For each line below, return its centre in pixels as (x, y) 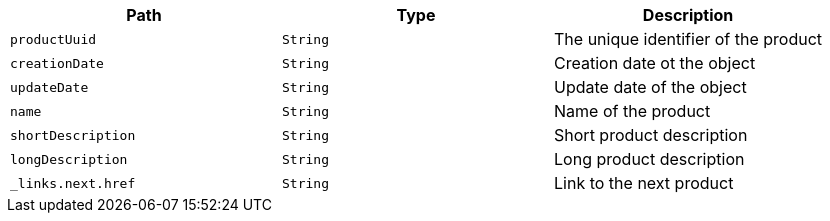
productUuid (53, 39)
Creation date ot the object (655, 63)
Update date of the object (650, 87)
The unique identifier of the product (688, 39)
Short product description (651, 135)
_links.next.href (73, 183)
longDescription (69, 159)
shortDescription (73, 135)
